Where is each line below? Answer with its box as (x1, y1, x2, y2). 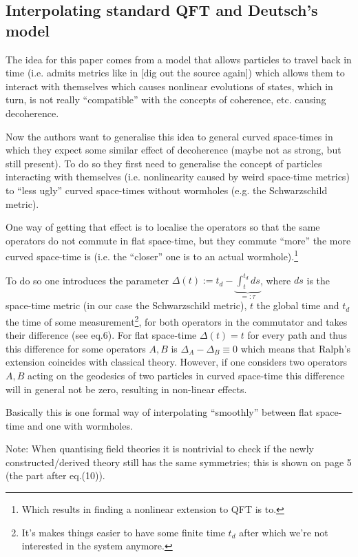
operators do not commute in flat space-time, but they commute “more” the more (6, 233, 351, 247)
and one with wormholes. (27, 418, 133, 432)
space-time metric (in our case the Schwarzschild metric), (6, 298, 247, 313)
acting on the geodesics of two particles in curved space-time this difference (28, 368, 345, 382)
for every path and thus (247, 328, 348, 342)
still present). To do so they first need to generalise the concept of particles (6, 156, 322, 170)
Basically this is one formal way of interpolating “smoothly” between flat (6, 405, 313, 419)
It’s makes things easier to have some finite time (21, 525, 225, 539)
